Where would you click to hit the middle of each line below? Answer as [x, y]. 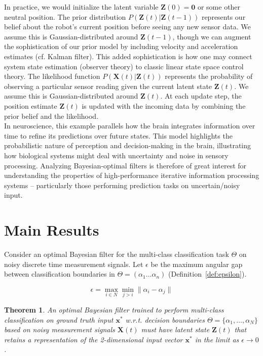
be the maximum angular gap [197, 264]
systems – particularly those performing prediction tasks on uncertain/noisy [122, 185]
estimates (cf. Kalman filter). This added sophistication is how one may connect [128, 56]
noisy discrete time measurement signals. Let [74, 264]
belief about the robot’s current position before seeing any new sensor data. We [127, 27]
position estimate [31, 105]
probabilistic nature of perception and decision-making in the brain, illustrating [128, 145]
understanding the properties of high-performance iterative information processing [132, 175]
